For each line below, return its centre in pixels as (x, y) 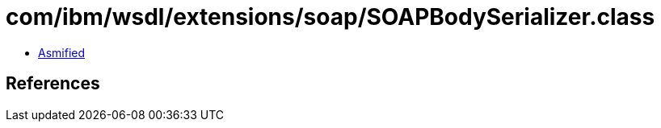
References (53, 84)
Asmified (62, 52)
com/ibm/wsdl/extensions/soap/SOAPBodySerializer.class (330, 17)
